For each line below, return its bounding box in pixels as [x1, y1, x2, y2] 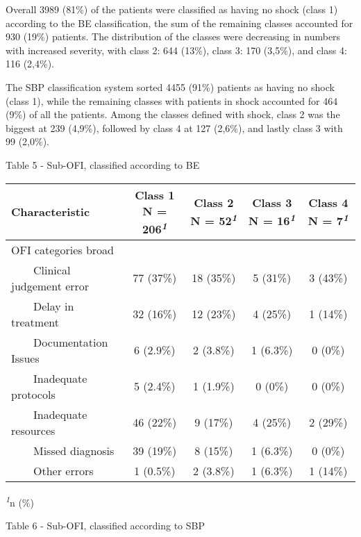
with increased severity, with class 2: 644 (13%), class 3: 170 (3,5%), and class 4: [6, 42, 347, 57]
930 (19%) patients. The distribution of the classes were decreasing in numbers [6, 29, 341, 44]
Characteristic [11, 204, 90, 220]
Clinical [33, 261, 71, 278]
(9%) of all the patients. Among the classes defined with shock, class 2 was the [6, 107, 340, 122]
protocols [11, 386, 56, 402]
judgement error [11, 277, 90, 294]
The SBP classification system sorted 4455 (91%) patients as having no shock [6, 79, 335, 94]
